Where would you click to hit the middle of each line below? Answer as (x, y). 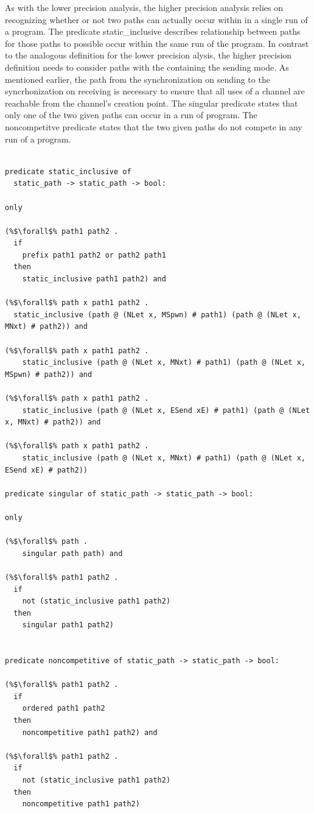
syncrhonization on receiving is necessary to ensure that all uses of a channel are (155, 91)
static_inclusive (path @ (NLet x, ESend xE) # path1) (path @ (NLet (166, 410)
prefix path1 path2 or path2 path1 (94, 255)
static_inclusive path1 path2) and (94, 279)
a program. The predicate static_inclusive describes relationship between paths (153, 31)
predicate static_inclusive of (68, 171)
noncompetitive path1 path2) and (90, 732)
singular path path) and (72, 553)
